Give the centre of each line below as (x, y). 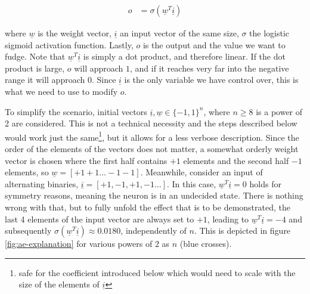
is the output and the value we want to (214, 44)
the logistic (269, 33)
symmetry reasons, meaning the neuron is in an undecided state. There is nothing (154, 195)
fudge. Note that (35, 56)
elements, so (27, 172)
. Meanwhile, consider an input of (201, 172)
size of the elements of (59, 284)
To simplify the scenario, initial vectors (76, 111)
